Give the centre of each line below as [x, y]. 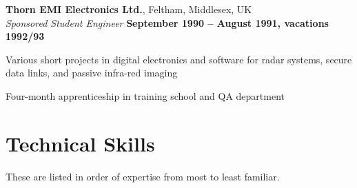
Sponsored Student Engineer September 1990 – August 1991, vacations [167, 22]
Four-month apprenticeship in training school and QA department [145, 95]
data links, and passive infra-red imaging [92, 73]
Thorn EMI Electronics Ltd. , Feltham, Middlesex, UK [129, 9]
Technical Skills [80, 143]
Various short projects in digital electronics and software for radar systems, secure [179, 59]
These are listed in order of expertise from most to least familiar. [143, 176]
